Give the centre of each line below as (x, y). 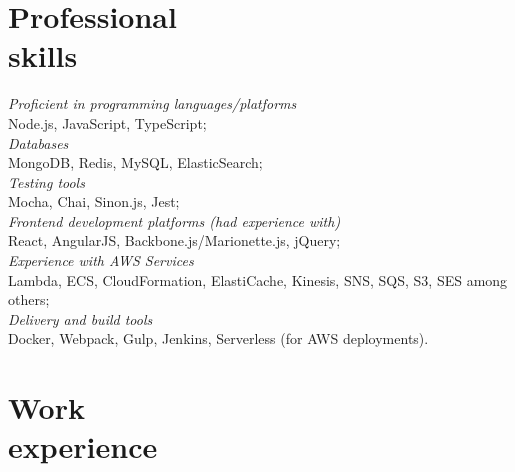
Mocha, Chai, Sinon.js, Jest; (94, 201)
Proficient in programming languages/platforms (152, 103)
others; (29, 299)
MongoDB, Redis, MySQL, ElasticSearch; (135, 162)
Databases (38, 142)
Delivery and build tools (80, 318)
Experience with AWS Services (101, 260)
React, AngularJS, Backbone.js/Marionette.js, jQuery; (174, 240)
